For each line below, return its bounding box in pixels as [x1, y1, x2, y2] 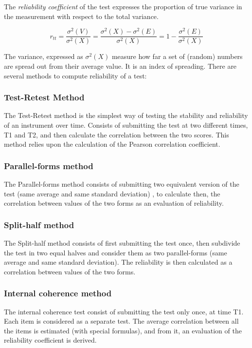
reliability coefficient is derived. [4, 335, 97, 345]
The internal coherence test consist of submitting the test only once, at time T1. [4, 306, 244, 316]
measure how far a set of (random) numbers [111, 51, 243, 61]
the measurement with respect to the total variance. [4, 11, 159, 21]
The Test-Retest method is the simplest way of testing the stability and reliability [4, 110, 248, 120]
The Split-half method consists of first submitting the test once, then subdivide [4, 237, 240, 248]
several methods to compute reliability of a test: [4, 70, 147, 80]
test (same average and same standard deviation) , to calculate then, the [4, 188, 220, 198]
